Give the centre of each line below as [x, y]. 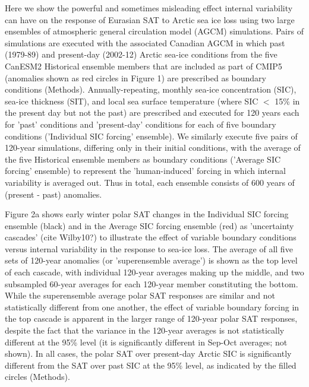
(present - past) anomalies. [53, 194]
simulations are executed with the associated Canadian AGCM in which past [145, 42]
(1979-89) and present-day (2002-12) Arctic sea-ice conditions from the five [141, 54]
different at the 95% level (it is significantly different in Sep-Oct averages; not [146, 342]
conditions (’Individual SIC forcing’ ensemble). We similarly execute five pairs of [151, 136]
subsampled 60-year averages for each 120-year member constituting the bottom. [152, 283]
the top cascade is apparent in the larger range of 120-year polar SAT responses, [151, 318]
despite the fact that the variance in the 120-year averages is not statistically [145, 330]
